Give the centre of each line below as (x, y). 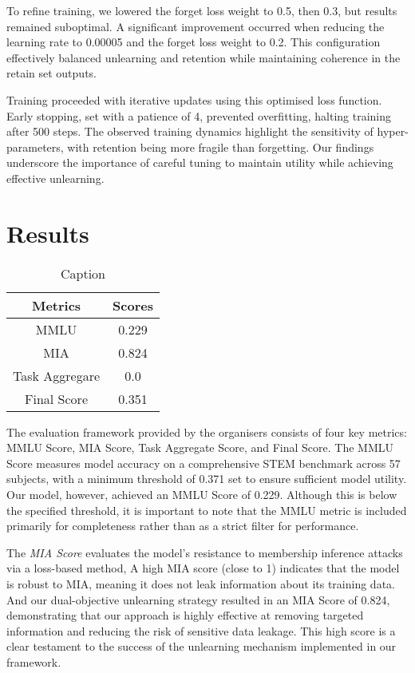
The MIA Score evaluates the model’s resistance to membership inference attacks (205, 552)
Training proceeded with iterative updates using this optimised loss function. (194, 99)
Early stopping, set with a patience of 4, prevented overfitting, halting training (199, 115)
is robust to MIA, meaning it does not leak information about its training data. (201, 584)
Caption (83, 273)
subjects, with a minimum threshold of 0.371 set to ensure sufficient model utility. (207, 479)
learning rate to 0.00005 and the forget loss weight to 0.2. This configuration (194, 42)
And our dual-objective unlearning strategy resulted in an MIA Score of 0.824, (198, 599)
